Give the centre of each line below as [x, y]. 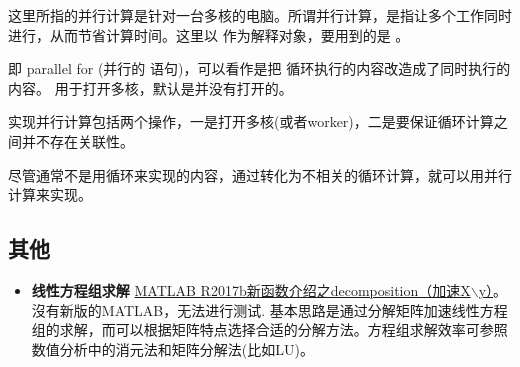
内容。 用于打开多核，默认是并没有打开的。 [150, 87]
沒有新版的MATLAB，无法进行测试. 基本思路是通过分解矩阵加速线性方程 [269, 309]
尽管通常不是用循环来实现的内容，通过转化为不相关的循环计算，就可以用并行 [260, 174]
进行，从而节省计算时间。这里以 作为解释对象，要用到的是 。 [209, 34]
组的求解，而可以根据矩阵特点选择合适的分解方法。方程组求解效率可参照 [269, 329]
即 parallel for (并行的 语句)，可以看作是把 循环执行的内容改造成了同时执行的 [259, 68]
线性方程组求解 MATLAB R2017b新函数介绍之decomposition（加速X [251, 289]
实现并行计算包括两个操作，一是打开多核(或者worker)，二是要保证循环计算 [251, 121]
